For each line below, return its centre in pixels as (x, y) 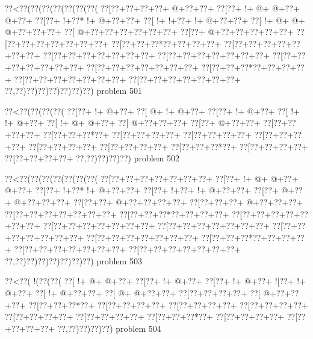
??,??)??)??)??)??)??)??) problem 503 (73, 260)
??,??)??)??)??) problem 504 (109, 328)
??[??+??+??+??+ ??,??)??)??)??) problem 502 (92, 158)
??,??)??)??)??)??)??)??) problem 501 (73, 91)
